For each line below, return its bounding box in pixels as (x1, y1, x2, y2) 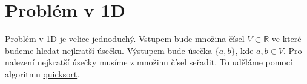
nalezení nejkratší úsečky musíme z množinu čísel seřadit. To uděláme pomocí (5, 56, 292, 68)
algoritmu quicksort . (5, 67, 80, 80)
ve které (271, 32, 302, 45)
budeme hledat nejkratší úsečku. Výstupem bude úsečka (5, 44, 213, 56)
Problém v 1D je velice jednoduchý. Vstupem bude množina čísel (5, 32, 245, 45)
